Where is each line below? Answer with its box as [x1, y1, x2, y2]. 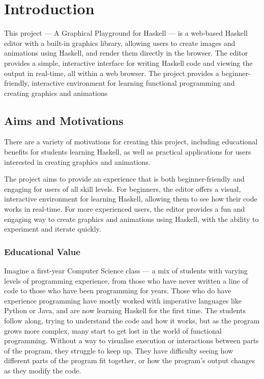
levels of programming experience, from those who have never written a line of [4, 275, 248, 286]
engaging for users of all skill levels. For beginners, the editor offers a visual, [4, 183, 241, 194]
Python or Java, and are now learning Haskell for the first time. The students [4, 305, 246, 316]
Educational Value [4, 245, 80, 258]
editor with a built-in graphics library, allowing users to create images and [4, 37, 236, 48]
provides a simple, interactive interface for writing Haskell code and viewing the [4, 57, 253, 68]
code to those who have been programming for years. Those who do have [4, 285, 231, 296]
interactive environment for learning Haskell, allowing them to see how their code [4, 193, 257, 204]
